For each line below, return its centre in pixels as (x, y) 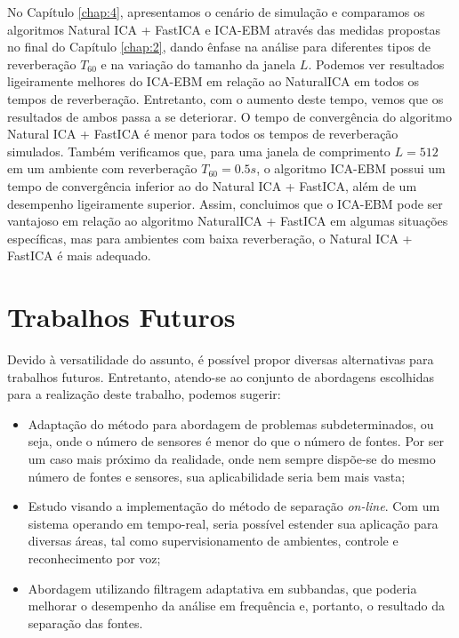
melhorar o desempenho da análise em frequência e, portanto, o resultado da (237, 606)
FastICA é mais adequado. (79, 255)
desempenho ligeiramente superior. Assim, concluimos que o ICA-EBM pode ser (225, 203)
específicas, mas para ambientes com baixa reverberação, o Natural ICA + (210, 238)
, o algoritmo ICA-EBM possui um (351, 168)
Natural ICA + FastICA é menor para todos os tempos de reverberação (203, 134)
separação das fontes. (85, 622)
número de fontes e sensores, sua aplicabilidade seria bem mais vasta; (217, 476)
